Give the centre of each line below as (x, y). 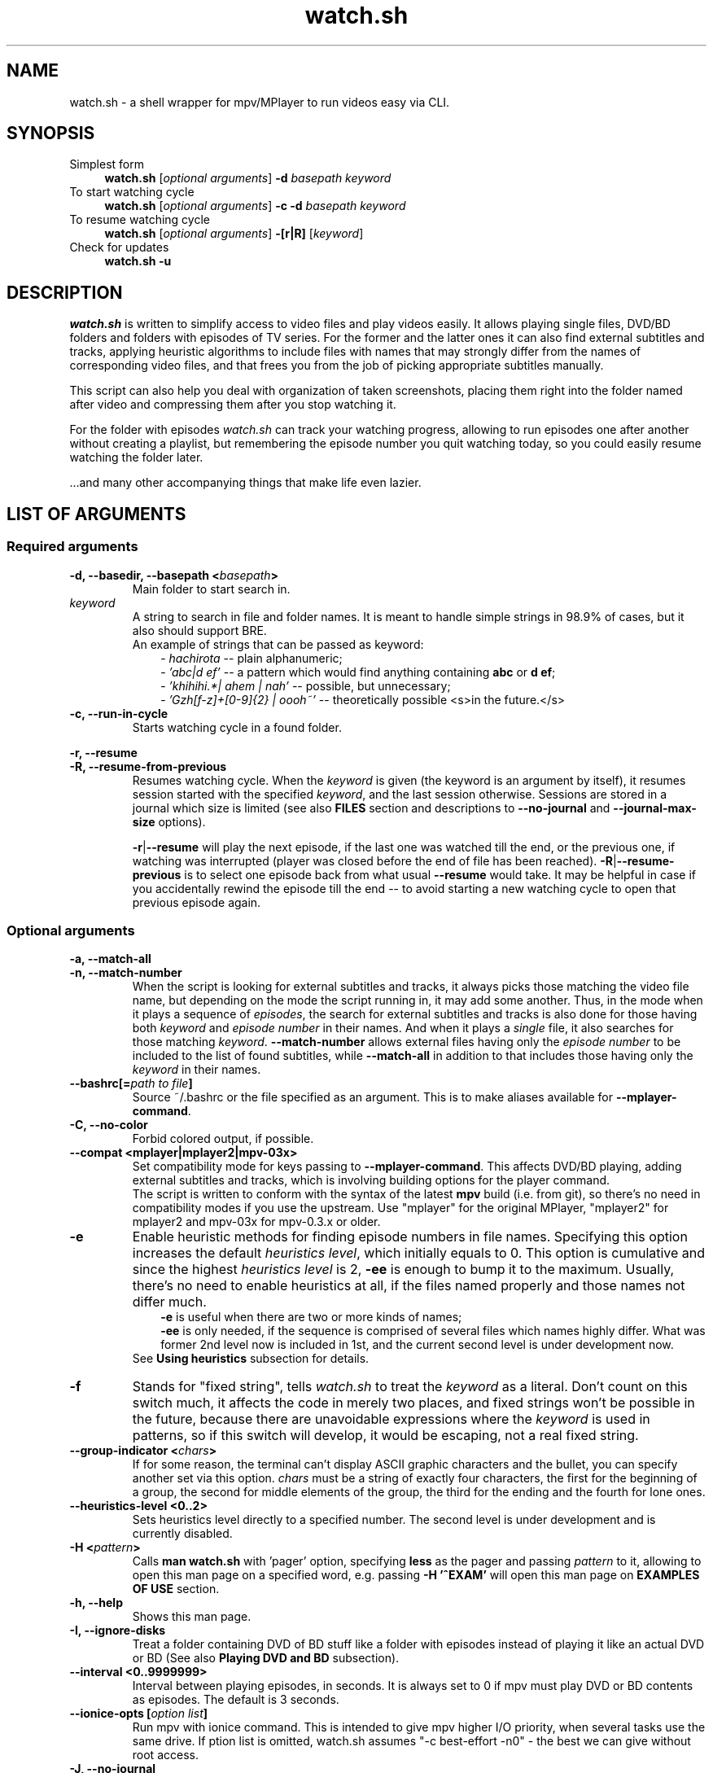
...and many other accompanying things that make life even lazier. (245, 483)
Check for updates (119, 247)
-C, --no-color (109, 1125)
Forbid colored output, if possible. (223, 1139)
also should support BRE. (199, 630)
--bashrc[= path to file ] (131, 1083)
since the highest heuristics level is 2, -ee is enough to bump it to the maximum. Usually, (403, 1270)
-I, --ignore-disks (118, 1631)
